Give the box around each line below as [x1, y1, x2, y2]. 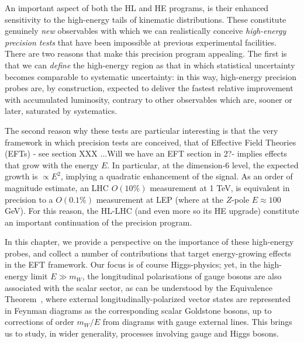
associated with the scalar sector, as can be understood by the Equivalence [5, 281, 273, 293]
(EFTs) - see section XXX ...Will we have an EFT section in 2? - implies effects [5, 147, 287, 160]
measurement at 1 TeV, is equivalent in [150, 181, 290, 193]
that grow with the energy [5, 158, 99, 171]
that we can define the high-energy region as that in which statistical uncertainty [5, 58, 295, 71]
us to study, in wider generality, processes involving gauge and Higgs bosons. [5, 327, 279, 339]
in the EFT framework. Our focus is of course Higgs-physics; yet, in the [5, 258, 261, 271]
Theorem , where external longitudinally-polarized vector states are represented [5, 293, 291, 305]
